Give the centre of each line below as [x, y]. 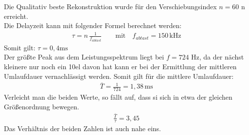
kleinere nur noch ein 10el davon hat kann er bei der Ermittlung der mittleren [120, 66]
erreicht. [16, 16]
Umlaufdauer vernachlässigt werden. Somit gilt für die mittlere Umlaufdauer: [119, 76]
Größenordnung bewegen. [42, 106]
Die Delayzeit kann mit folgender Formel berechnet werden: [93, 25]
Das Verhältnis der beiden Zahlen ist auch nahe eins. [82, 128]
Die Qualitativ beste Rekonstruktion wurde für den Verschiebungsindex [110, 6]
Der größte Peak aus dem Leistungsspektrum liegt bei [84, 57]
